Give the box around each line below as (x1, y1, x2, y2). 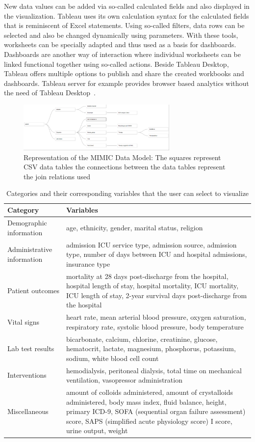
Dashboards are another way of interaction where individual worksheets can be (4, 49, 241, 59)
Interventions (7, 370, 47, 380)
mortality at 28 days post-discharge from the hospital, (66, 271, 229, 281)
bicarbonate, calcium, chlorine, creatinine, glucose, (66, 333, 218, 344)
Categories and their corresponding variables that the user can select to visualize (6, 188, 249, 198)
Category (7, 205, 39, 215)
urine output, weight (66, 425, 128, 436)
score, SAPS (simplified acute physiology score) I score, (66, 415, 232, 426)
